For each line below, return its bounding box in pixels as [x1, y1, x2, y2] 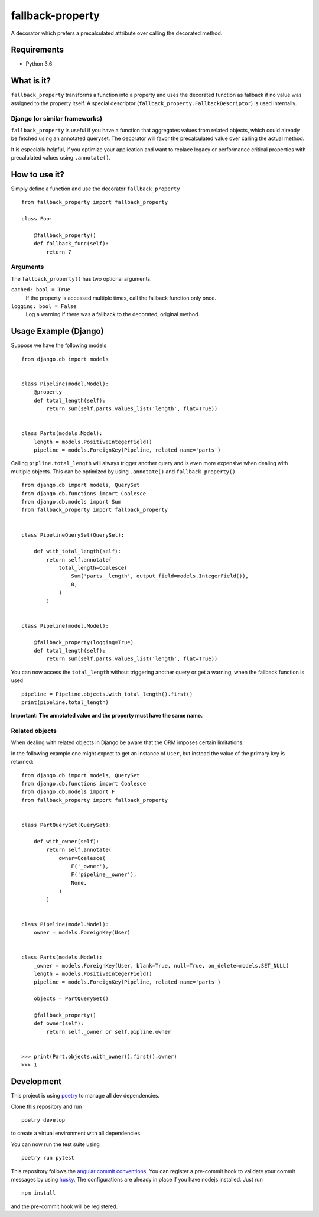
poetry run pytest [21, 1154, 75, 1161]
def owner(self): [33, 1020, 84, 1027]
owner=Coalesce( [58, 855, 106, 861]
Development [11, 1076, 62, 1087]
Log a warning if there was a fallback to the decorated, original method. [25, 311, 200, 318]
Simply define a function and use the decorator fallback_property [11, 185, 180, 192]
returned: [11, 758, 34, 765]
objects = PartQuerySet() [33, 995, 109, 1002]
